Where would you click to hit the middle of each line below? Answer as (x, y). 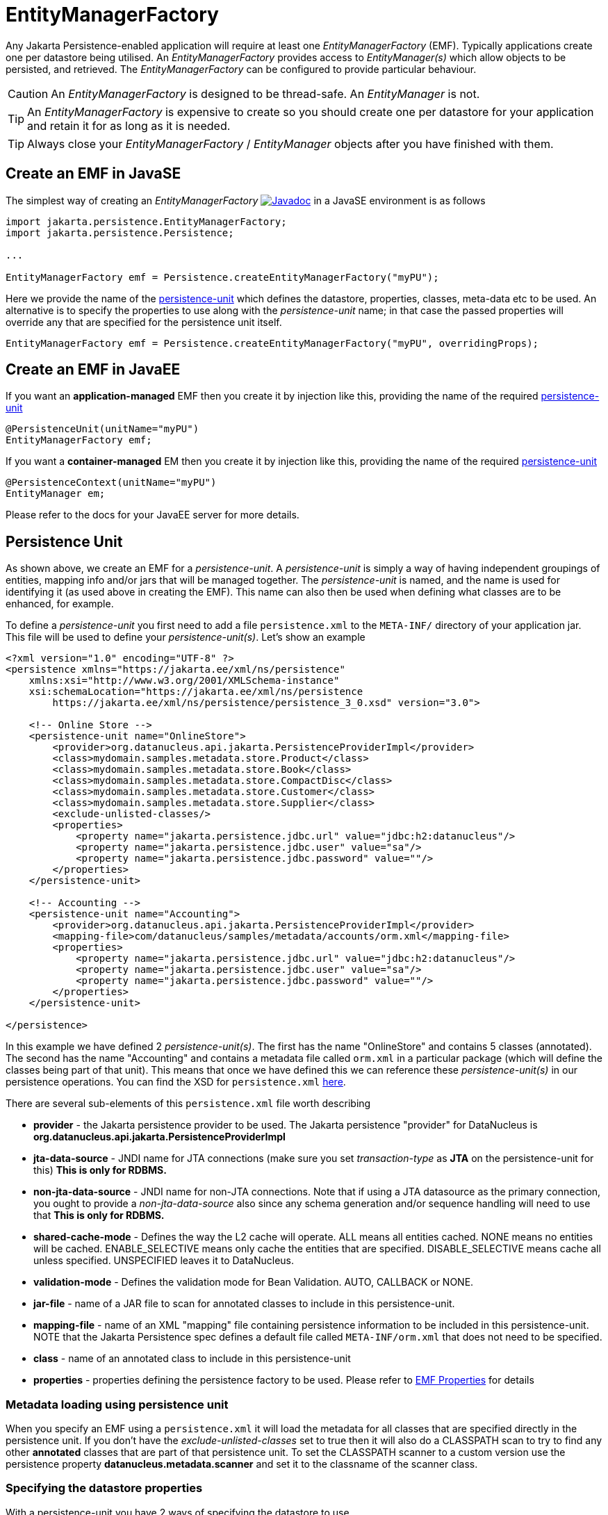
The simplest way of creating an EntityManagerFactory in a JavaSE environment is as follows (246, 200)
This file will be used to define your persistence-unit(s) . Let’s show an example (186, 637)
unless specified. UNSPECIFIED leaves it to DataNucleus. (164, 1261)
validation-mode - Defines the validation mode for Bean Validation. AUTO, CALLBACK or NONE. (254, 1282)
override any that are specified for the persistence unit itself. (144, 322)
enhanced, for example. (60, 604)
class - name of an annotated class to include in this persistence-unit (192, 1359)
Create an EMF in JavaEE (93, 370)
